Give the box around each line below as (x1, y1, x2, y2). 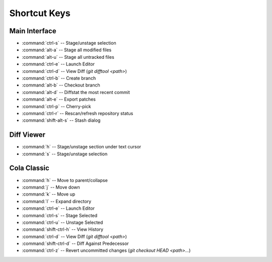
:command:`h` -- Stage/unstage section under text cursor (22, 144, 142, 150)
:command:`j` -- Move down (22, 184, 80, 190)
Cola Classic (9, 164, 50, 172)
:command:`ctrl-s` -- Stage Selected (22, 212, 98, 218)
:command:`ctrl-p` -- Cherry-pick (22, 103, 91, 109)
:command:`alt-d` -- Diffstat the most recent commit (22, 89, 130, 95)
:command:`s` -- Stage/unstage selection (22, 151, 108, 157)
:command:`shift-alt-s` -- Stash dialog (22, 117, 101, 123)
